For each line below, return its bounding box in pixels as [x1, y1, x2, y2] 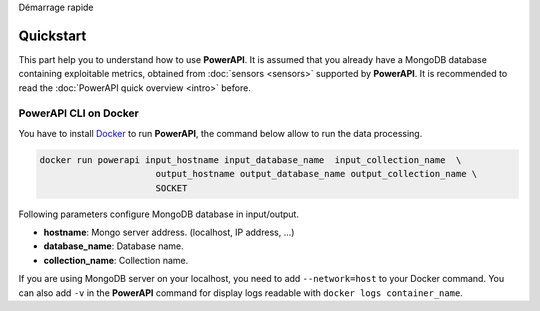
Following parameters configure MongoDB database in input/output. [18, 208, 300, 220]
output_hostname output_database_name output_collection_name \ [155, 168, 478, 180]
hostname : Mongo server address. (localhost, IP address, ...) [43, 226, 295, 238]
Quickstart [18, 27, 87, 44]
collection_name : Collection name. [43, 254, 189, 266]
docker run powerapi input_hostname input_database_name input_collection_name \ [39, 154, 462, 165]
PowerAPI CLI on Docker [18, 106, 139, 120]
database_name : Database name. [43, 240, 184, 252]
